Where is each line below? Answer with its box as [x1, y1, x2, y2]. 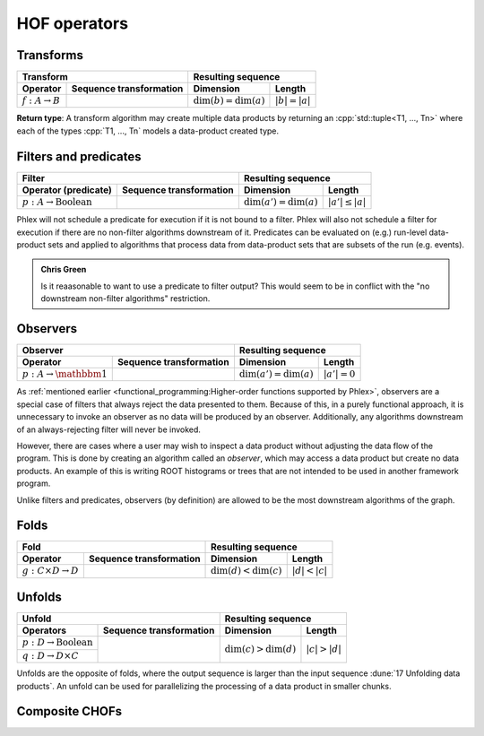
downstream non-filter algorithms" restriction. [40, 293, 211, 304]
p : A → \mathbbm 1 [22, 368, 108, 380]
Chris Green [40, 264, 87, 275]
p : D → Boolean [22, 636, 93, 649]
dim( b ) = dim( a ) [193, 95, 265, 107]
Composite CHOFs [16, 704, 123, 719]
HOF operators [16, 13, 129, 33]
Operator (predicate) [22, 184, 112, 196]
